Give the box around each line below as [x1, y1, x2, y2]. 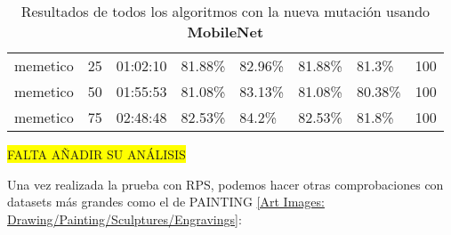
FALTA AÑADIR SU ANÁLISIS [7, 145, 186, 163]
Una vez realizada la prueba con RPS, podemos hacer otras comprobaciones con [7, 174, 444, 193]
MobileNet [187, 21, 264, 42]
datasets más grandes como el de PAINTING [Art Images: [7, 192, 325, 211]
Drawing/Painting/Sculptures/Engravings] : [7, 209, 242, 228]
